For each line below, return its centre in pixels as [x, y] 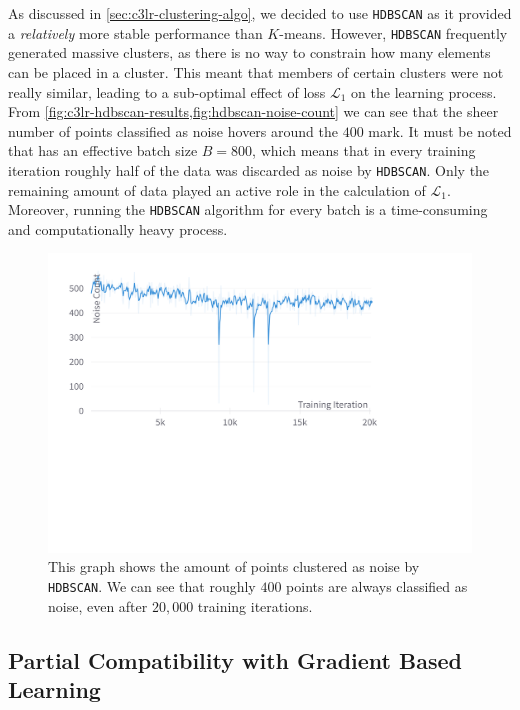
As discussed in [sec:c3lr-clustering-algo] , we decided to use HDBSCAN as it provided [260, 13]
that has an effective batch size [103, 150]
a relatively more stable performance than [135, 32]
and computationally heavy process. [118, 228]
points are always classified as [377, 585]
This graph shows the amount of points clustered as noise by [234, 566]
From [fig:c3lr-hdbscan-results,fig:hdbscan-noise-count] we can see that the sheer [253, 111]
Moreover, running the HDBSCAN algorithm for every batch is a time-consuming [248, 209]
